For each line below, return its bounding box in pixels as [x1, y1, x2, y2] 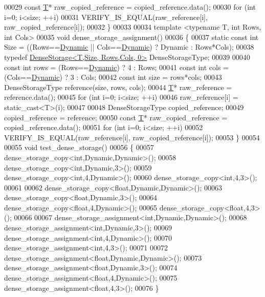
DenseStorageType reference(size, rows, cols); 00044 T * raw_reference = [4, 81, 232, 92]
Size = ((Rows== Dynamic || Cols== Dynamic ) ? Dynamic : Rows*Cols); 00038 [4, 41, 254, 52]
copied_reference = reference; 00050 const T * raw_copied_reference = [4, 112, 228, 122]
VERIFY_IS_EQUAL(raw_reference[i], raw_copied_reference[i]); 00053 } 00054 [4, 132, 260, 142]
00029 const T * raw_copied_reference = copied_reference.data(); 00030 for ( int [4, 2, 256, 12]
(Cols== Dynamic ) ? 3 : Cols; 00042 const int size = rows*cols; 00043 [4, 72, 222, 82]
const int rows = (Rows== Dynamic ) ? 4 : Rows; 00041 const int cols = [4, 61, 229, 72]
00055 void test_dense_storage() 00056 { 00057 [4, 142, 154, 153]
